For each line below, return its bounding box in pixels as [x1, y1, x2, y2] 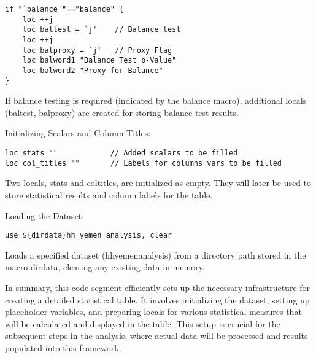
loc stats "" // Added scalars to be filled [5, 149, 238, 158]
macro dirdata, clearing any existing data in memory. [5, 260, 205, 273]
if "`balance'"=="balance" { [5, 5, 124, 14]
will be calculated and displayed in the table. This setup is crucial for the [5, 317, 280, 330]
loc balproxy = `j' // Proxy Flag [22, 45, 172, 55]
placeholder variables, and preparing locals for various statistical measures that [5, 305, 302, 318]
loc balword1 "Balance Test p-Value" [22, 56, 177, 65]
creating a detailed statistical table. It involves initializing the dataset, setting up [5, 293, 310, 306]
